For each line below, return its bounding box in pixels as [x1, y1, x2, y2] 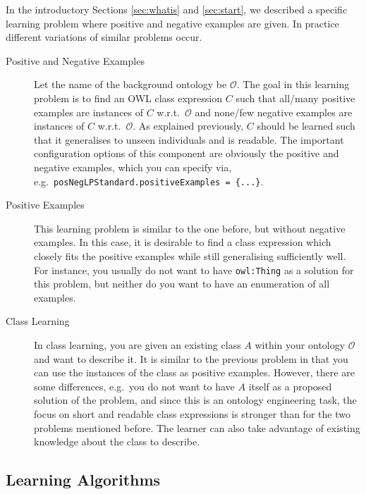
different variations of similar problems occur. [6, 30, 202, 44]
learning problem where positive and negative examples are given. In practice [6, 16, 339, 30]
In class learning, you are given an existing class [34, 338, 241, 352]
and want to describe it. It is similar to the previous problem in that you [34, 351, 348, 366]
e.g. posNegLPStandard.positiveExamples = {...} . [34, 173, 264, 188]
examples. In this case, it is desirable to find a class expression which [34, 235, 331, 249]
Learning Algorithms [6, 469, 161, 490]
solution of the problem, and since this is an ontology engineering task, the [34, 393, 357, 407]
